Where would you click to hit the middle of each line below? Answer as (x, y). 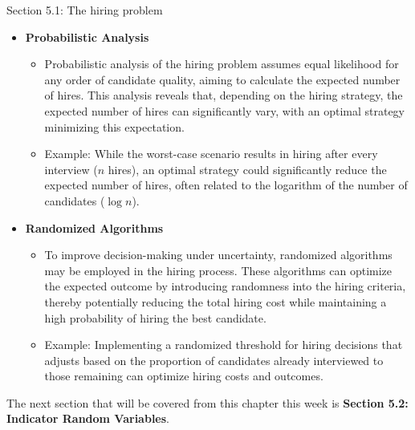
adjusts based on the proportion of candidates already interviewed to (214, 360)
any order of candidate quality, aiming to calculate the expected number (222, 79)
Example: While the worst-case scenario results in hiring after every (211, 154)
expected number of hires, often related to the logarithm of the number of (226, 185)
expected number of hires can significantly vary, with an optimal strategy (224, 110)
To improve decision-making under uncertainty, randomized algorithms (218, 255)
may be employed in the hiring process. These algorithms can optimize (218, 270)
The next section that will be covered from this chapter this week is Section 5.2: (207, 402)
